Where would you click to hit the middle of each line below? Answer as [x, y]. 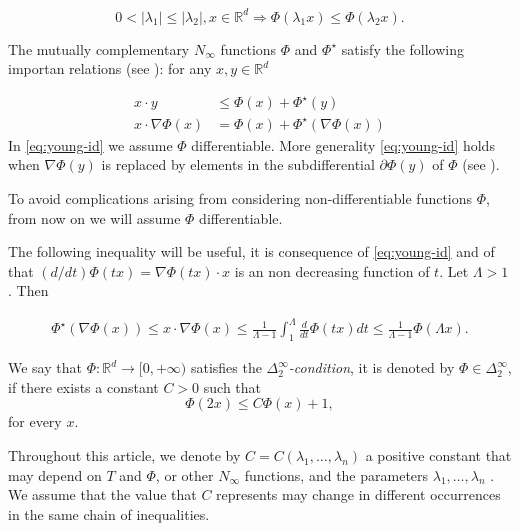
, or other [184, 474]
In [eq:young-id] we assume [90, 144]
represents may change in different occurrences [358, 494]
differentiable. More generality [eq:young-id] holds [343, 144]
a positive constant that [438, 455]
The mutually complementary [99, 48]
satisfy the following [402, 48]
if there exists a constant [83, 386]
